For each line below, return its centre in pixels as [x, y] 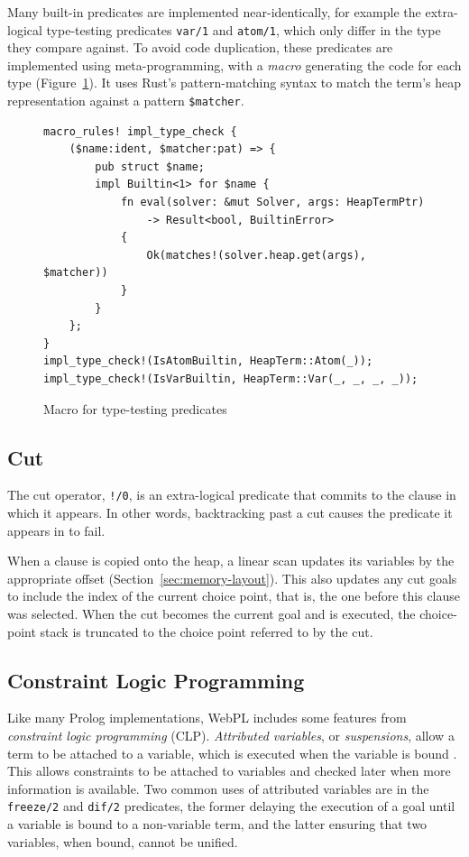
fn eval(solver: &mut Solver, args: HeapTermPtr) [272, 203]
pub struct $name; [150, 166]
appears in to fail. [56, 530]
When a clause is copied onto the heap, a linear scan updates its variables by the [231, 561]
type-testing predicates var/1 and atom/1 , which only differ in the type [244, 29]
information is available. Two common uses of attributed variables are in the [218, 788]
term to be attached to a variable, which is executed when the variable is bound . [232, 753]
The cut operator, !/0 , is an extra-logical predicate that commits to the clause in [232, 495]
